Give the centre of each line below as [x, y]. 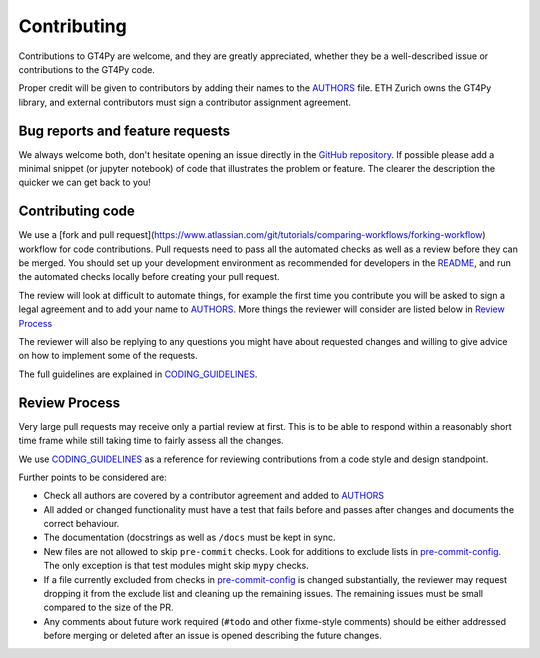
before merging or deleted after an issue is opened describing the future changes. [212, 636]
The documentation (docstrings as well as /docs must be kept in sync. [189, 537]
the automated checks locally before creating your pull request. [149, 277]
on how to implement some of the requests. [108, 356]
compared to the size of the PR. [108, 607]
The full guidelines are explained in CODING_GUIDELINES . [138, 374]
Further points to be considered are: [92, 477]
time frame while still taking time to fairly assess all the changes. [151, 441]
